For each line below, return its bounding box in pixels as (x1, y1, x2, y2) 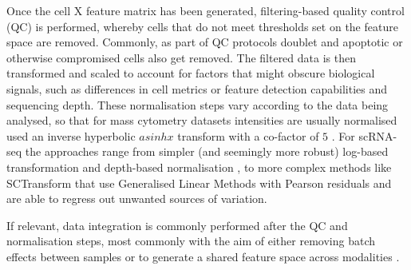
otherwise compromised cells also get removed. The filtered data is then (6, 49, 356, 66)
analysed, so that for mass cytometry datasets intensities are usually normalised (6, 112, 397, 129)
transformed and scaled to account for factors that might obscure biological (6, 65, 375, 81)
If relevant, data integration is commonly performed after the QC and (6, 216, 348, 233)
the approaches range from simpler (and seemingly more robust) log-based (25, 143, 389, 160)
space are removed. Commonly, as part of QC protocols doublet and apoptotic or (6, 34, 403, 50)
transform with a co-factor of (177, 127, 319, 144)
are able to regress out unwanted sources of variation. (6, 190, 267, 207)
